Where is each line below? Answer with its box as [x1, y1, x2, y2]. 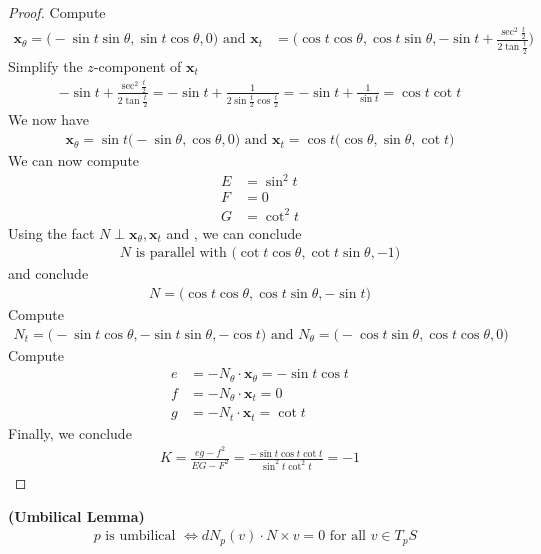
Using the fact [8, 222, 95, 243]
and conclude [8, 263, 89, 284]
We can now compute [8, 150, 140, 171]
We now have [8, 109, 89, 130]
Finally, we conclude [8, 422, 132, 443]
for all [329, 529, 367, 544]
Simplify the [8, 55, 83, 76]
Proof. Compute [8, 2, 106, 22]
